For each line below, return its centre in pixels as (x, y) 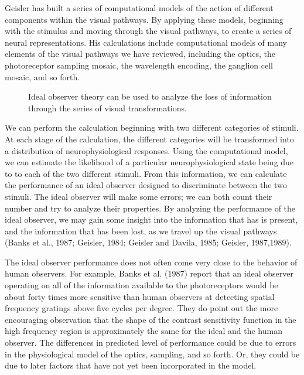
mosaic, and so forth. (42, 76)
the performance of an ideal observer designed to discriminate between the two (146, 185)
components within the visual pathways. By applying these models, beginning (144, 19)
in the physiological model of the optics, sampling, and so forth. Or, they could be (152, 354)
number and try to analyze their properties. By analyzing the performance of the (150, 208)
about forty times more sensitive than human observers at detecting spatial (140, 296)
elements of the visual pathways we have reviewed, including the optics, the (140, 54)
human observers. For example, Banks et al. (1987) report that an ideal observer (149, 273)
